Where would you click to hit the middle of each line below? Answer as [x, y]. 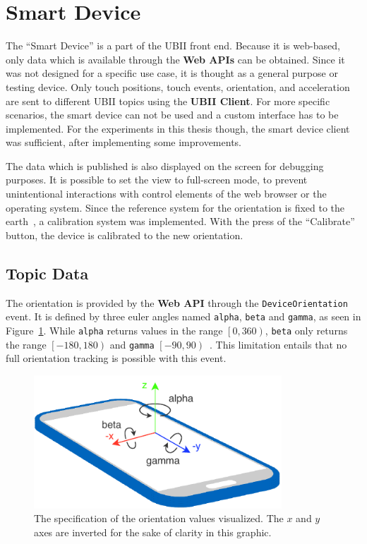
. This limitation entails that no [278, 344]
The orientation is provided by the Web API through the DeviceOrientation [177, 302]
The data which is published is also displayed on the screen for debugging [165, 165]
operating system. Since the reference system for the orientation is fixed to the [175, 207]
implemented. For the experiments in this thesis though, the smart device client [178, 128]
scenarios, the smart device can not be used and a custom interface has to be [172, 115]
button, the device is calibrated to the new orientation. [125, 235]
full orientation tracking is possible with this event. [116, 358]
